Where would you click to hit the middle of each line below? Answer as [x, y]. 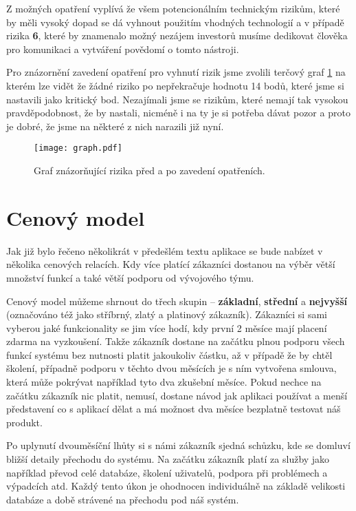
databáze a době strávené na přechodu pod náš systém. [123, 499]
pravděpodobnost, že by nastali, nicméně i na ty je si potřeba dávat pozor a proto [178, 113]
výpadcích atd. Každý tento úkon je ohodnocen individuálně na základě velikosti [176, 486]
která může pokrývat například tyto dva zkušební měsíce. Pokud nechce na [164, 382]
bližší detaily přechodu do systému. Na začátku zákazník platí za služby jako [168, 459]
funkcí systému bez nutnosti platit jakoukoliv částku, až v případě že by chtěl [169, 354]
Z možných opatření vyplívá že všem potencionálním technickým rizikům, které [173, 8]
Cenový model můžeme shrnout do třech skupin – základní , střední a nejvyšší [177, 301]
